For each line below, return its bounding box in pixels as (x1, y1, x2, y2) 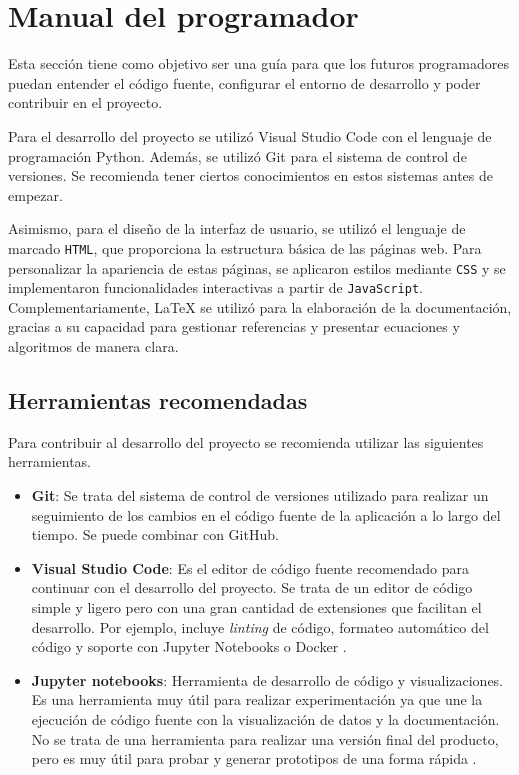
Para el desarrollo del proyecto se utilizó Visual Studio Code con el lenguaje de (8, 125, 492, 146)
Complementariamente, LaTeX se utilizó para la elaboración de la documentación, (8, 296, 512, 317)
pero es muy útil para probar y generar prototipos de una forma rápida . (31, 748, 477, 769)
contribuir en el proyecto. (8, 92, 163, 113)
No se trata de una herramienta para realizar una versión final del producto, (31, 728, 499, 749)
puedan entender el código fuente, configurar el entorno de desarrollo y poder (8, 72, 481, 93)
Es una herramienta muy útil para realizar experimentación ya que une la (31, 689, 483, 710)
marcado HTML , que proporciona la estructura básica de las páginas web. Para (8, 237, 482, 258)
